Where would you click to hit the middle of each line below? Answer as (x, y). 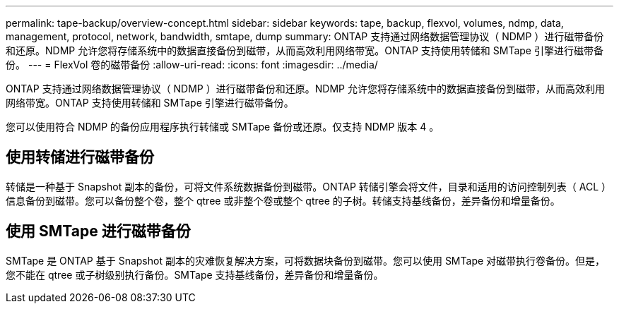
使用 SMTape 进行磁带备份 (98, 231)
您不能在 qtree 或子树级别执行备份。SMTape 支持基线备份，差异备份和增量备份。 (195, 274)
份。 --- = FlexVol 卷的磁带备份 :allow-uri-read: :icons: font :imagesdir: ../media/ (192, 65)
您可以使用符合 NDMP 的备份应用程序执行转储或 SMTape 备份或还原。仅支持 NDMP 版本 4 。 (223, 127)
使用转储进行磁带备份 (80, 157)
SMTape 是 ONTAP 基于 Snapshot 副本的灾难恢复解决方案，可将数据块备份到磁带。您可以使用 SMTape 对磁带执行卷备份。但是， (306, 260)
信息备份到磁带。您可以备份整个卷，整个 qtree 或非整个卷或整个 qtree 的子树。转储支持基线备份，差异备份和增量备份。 (283, 200)
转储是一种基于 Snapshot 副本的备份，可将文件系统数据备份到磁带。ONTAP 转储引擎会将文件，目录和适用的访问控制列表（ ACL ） (309, 186)
